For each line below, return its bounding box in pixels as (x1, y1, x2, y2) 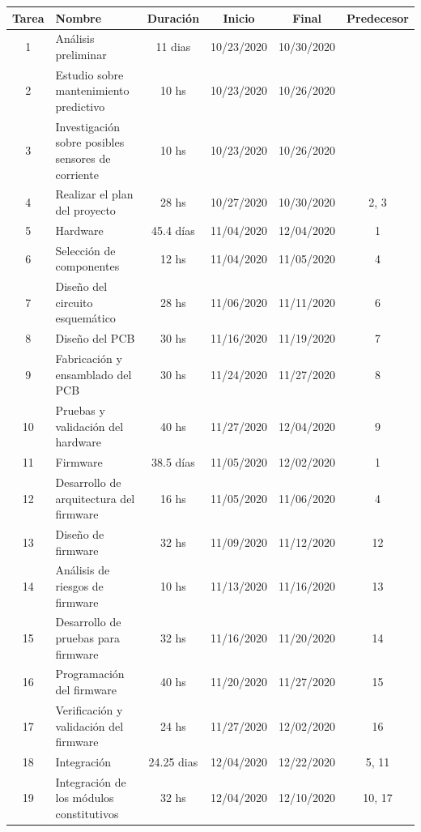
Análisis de (55, 561, 110, 578)
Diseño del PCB (55, 330, 135, 347)
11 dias (155, 38, 191, 55)
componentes (55, 258, 120, 275)
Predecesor (347, 9, 409, 26)
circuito (55, 293, 93, 310)
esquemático (55, 309, 116, 326)
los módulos (55, 789, 114, 806)
